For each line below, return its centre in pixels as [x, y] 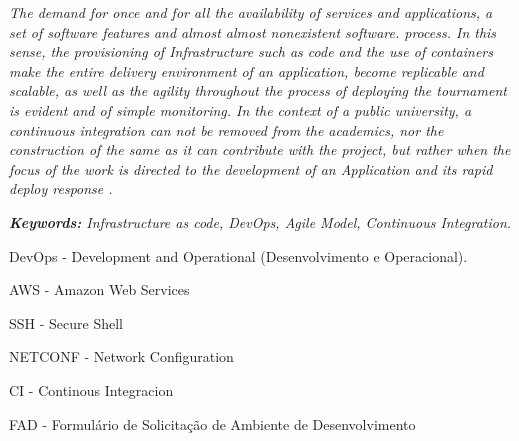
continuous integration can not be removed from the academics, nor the [226, 129]
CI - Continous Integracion [91, 389]
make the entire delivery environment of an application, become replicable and [246, 70]
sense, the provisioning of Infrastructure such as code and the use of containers [251, 51]
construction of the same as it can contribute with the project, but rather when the [260, 149]
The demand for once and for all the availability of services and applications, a [251, 12]
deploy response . [61, 188]
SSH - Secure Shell [66, 322]
